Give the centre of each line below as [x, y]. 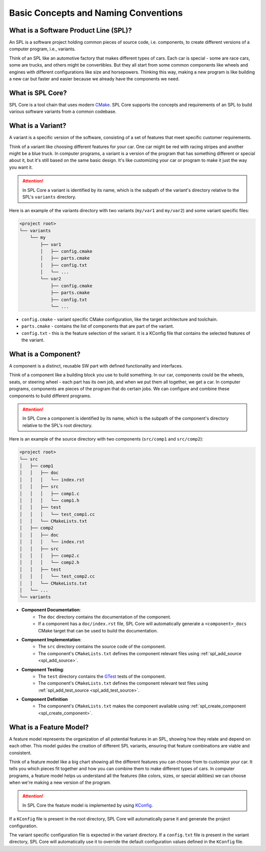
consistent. [20, 753]
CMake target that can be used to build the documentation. [98, 630]
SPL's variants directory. [49, 197]
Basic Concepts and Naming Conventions [96, 13]
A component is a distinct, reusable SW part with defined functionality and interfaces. [96, 366]
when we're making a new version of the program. [60, 782]
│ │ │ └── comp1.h [50, 500]
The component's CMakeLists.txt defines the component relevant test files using [123, 683]
